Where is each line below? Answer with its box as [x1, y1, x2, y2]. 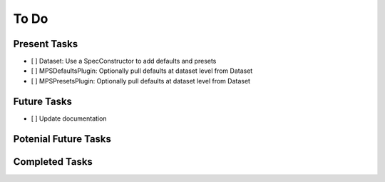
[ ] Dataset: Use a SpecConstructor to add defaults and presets [31, 57, 217, 66]
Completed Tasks [13, 156, 93, 168]
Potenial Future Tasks [13, 133, 112, 145]
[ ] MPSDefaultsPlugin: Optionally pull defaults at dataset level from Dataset [31, 66, 253, 75]
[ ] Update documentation [31, 114, 107, 123]
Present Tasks [13, 38, 78, 50]
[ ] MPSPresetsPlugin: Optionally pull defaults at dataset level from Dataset [31, 76, 251, 85]
